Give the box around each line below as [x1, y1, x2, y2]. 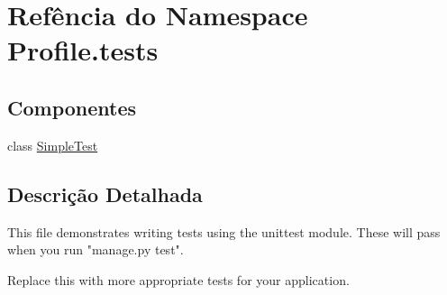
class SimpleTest [7, 135, 98, 154]
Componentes [7, 93, 137, 121]
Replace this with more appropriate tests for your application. [7, 270, 350, 289]
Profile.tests [7, 32, 159, 69]
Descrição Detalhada [7, 180, 203, 207]
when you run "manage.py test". [7, 240, 184, 259]
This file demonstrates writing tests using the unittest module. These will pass [7, 222, 441, 241]
